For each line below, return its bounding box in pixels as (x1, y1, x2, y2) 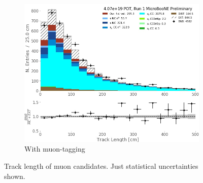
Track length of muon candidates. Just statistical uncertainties (4, 161, 198, 171)
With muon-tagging (24, 143, 85, 154)
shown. (4, 170, 25, 181)
